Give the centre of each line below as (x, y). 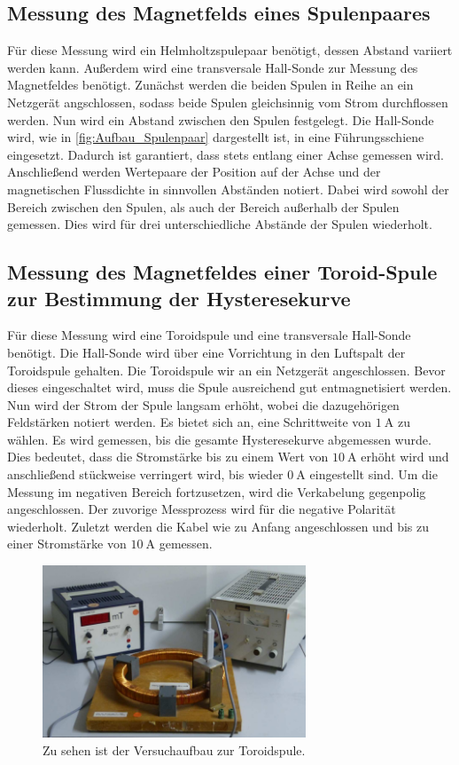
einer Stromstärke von (67, 544)
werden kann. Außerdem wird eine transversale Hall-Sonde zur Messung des (213, 67)
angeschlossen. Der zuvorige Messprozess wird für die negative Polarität (202, 509)
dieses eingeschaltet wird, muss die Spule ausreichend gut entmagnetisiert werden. (229, 387)
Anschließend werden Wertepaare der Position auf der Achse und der (194, 172)
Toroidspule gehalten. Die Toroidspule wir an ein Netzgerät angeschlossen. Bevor (226, 370)
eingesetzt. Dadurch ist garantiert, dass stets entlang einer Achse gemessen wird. (226, 154)
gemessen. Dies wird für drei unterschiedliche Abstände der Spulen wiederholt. (220, 224)
